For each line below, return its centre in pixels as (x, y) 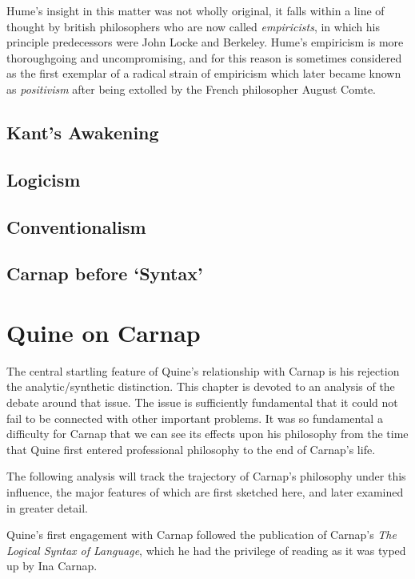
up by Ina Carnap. (52, 566)
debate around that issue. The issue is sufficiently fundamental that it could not (202, 402)
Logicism (44, 179)
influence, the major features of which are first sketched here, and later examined (205, 491)
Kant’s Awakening (83, 132)
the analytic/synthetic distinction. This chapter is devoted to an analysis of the (201, 386)
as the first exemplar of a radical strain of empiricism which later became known (204, 73)
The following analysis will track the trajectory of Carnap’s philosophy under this (206, 476)
